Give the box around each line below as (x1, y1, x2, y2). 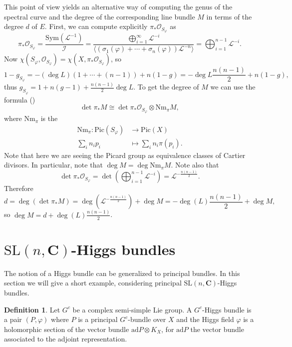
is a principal (78, 314, 118, 324)
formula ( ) (4, 94, 35, 104)
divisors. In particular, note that (4, 159, 103, 170)
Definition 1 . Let (4, 304, 60, 314)
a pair (4, 314, 22, 324)
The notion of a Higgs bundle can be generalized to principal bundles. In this (4, 267, 240, 278)
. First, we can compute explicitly (44, 21, 148, 31)
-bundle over (128, 314, 166, 324)
